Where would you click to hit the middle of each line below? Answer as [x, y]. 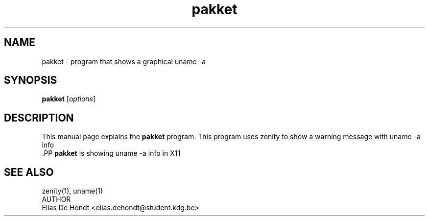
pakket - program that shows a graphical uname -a [124, 61]
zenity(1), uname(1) [72, 191]
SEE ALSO [29, 172]
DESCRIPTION [39, 118]
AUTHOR [56, 199]
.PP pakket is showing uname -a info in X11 [111, 153]
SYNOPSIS [31, 80]
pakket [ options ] [69, 99]
